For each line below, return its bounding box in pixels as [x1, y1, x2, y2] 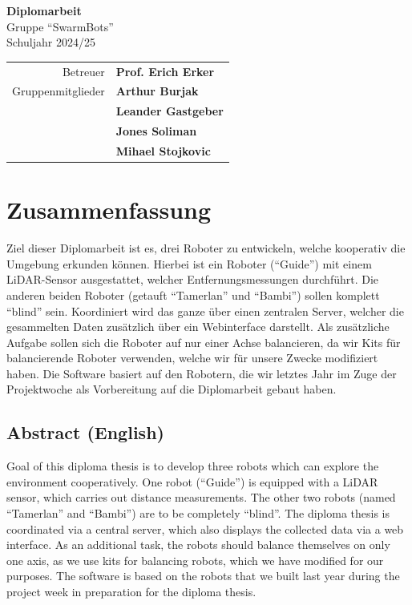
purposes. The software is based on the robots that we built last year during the [6, 567, 400, 584]
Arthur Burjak [115, 83, 199, 99]
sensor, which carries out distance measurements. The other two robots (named [6, 489, 396, 506]
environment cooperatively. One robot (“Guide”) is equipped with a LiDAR [6, 473, 378, 490]
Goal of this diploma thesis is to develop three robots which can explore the [6, 458, 379, 474]
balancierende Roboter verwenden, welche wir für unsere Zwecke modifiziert [6, 349, 378, 366]
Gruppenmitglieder [12, 83, 105, 99]
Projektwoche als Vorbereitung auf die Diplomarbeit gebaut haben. [6, 381, 337, 397]
